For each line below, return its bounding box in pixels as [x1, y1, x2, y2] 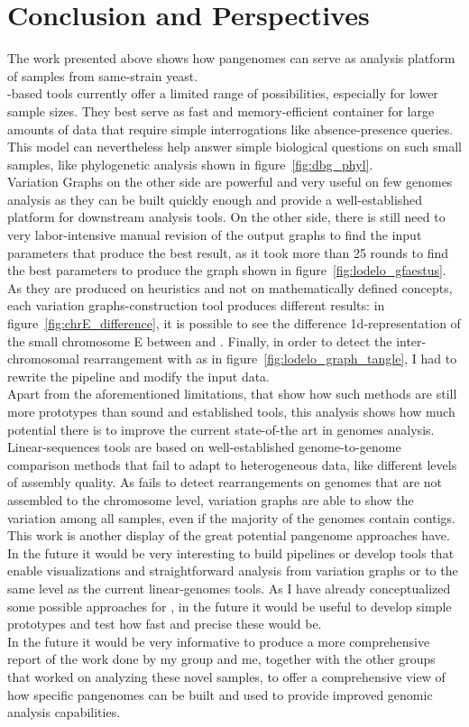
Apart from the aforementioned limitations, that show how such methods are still [7, 384, 457, 403]
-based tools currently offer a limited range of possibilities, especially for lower [7, 84, 438, 103]
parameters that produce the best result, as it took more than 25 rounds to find [7, 243, 449, 262]
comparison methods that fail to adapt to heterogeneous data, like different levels [7, 455, 457, 474]
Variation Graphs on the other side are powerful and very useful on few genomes [7, 172, 453, 191]
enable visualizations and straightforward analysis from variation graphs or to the [7, 561, 458, 580]
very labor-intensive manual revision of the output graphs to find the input [7, 225, 422, 244]
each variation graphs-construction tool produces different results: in [7, 296, 385, 315]
